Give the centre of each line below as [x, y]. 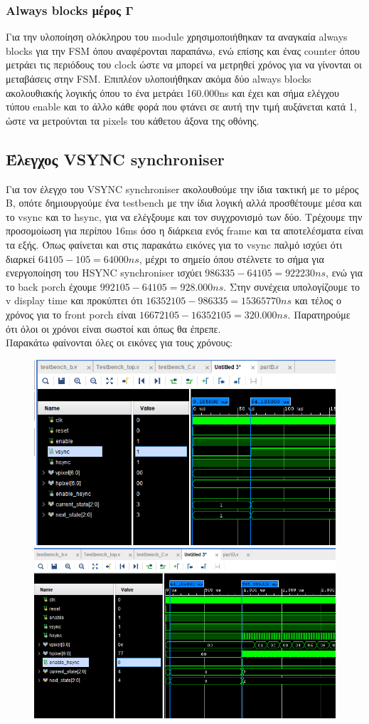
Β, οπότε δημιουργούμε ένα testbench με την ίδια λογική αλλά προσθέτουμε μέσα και [184, 203]
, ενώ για [344, 273]
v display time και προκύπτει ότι [74, 300]
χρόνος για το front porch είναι [71, 314]
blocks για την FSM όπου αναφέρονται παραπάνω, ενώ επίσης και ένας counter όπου [183, 50]
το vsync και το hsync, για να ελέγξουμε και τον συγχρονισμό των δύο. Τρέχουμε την [184, 216]
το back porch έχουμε [51, 286]
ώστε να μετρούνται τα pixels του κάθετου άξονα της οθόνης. [133, 120]
